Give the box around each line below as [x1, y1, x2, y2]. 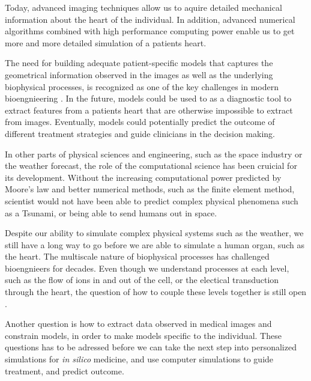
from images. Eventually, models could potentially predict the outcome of [5, 115, 275, 128]
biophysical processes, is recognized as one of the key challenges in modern [5, 80, 279, 93]
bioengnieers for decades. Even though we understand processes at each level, [5, 261, 289, 274]
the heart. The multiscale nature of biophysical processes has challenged [5, 250, 270, 263]
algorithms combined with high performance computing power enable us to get [5, 25, 295, 37]
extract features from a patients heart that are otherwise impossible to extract [5, 103, 293, 116]
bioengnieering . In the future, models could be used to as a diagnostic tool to [5, 92, 292, 105]
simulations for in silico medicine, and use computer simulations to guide [5, 353, 274, 365]
